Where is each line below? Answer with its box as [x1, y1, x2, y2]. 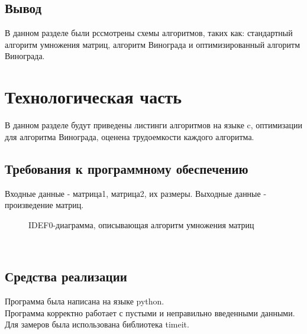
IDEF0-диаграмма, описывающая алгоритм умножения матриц [28, 218, 254, 231]
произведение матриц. [5, 199, 84, 211]
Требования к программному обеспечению [5, 159, 248, 177]
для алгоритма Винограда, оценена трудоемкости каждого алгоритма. [5, 130, 254, 142]
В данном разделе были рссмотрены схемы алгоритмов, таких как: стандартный [5, 27, 293, 39]
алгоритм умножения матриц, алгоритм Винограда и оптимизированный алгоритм [5, 38, 300, 50]
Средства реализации [5, 267, 127, 286]
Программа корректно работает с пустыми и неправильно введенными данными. [5, 306, 295, 319]
